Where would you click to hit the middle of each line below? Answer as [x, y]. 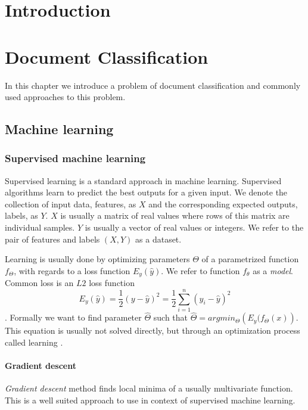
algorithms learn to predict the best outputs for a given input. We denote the [146, 192]
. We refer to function [200, 270]
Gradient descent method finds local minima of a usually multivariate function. [149, 388]
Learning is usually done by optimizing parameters [97, 259]
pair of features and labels [52, 239]
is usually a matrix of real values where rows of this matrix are [175, 215]
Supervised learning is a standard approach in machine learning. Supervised [143, 180]
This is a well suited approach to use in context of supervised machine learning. [150, 400]
